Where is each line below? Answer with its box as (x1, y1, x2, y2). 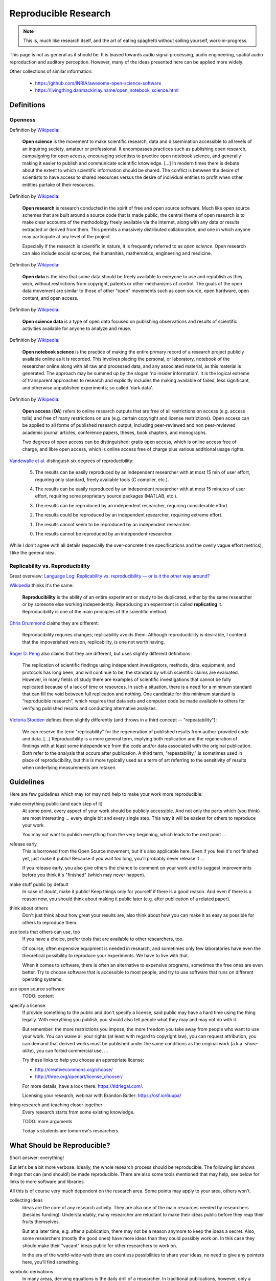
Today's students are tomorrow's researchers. (22, 1128, 120, 1134)
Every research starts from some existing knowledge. (22, 1109, 135, 1115)
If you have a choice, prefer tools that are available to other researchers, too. (22, 936, 184, 942)
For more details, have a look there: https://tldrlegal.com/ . (22, 1083, 144, 1089)
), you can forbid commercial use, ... (32, 1047, 108, 1053)
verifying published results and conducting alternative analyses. (22, 705, 157, 711)
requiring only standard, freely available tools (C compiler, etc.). (35, 477, 169, 483)
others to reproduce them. (22, 919, 78, 925)
